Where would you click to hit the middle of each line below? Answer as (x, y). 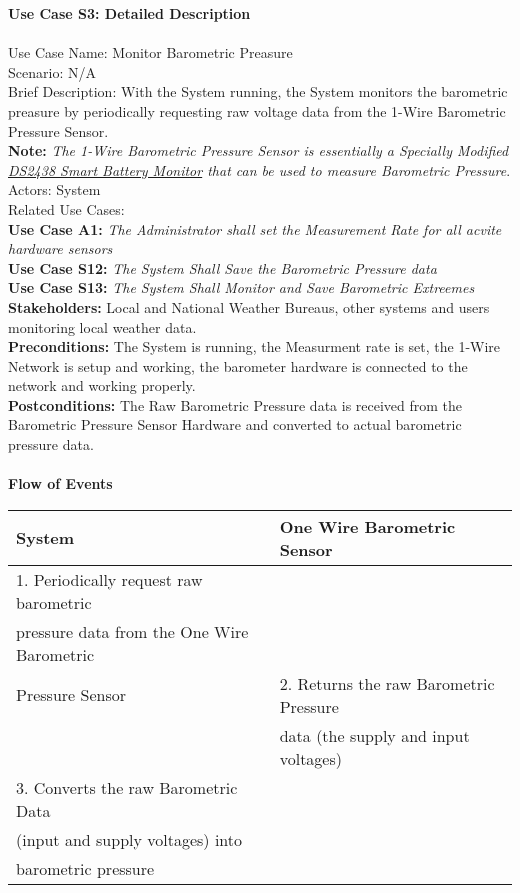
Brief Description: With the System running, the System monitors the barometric (258, 91)
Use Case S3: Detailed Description (129, 13)
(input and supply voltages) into (129, 839)
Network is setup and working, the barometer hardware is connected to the (238, 365)
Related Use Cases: (66, 208)
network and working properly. (102, 385)
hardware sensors (60, 248)
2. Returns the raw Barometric (387, 683)
